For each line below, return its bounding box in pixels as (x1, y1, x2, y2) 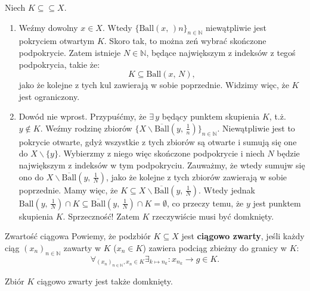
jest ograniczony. (18, 90, 80, 102)
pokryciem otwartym (18, 35, 95, 47)
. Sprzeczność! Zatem (63, 209, 140, 222)
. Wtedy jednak (198, 183, 255, 196)
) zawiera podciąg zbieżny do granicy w (142, 241, 287, 254)
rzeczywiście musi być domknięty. (152, 209, 274, 222)
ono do (18, 170, 44, 183)
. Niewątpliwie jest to (217, 121, 295, 134)
